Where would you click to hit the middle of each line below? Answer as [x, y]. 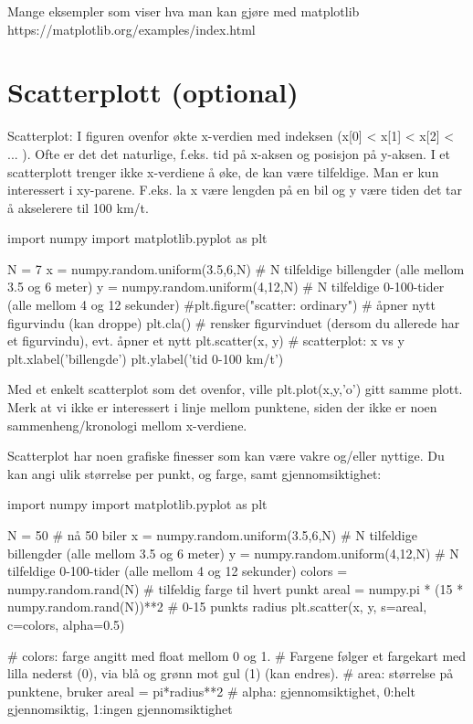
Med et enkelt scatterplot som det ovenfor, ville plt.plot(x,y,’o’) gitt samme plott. [235, 389]
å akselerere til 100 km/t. [78, 207]
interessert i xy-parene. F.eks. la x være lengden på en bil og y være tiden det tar [235, 190]
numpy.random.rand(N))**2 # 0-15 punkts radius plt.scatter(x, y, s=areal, [217, 607]
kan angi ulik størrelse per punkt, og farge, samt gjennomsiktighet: [194, 473]
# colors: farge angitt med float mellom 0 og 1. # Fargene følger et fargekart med [237, 655]
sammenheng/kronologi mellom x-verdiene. [127, 425]
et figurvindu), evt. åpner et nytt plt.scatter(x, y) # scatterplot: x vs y [206, 341]
